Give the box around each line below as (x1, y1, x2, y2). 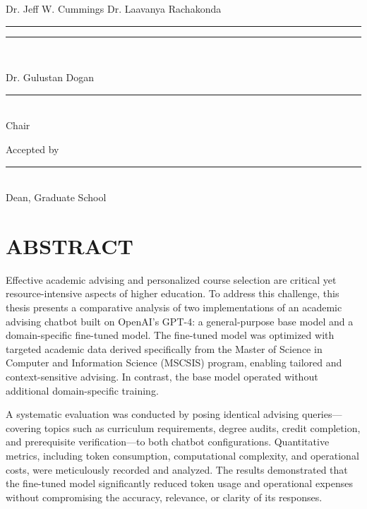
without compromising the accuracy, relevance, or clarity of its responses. (6, 489, 323, 504)
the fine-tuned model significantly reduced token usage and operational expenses (6, 476, 353, 491)
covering (6, 420, 42, 435)
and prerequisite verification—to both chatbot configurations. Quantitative (6, 434, 330, 449)
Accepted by (6, 141, 59, 156)
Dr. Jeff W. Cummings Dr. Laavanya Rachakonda (6, 1, 222, 16)
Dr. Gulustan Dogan (6, 70, 95, 85)
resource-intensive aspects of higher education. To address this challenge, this (6, 286, 339, 301)
